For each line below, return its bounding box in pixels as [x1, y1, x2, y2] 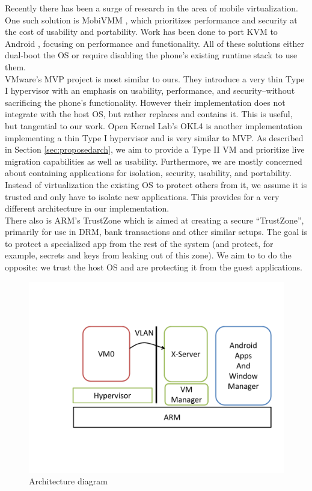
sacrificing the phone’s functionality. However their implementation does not [5, 96, 286, 108]
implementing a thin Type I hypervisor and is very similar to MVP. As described [5, 131, 304, 144]
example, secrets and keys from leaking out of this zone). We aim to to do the [5, 249, 292, 261]
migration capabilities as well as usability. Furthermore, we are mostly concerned [5, 154, 302, 167]
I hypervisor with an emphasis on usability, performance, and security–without [5, 84, 295, 97]
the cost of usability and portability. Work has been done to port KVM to [5, 25, 278, 38]
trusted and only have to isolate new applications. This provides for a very [5, 190, 280, 203]
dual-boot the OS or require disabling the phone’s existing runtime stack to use [5, 49, 298, 61]
